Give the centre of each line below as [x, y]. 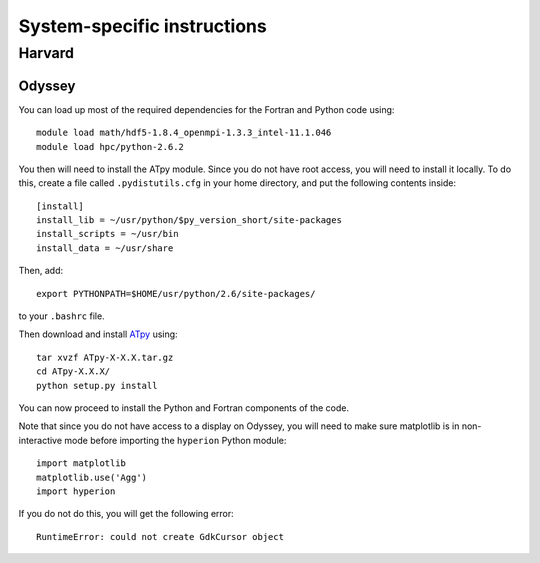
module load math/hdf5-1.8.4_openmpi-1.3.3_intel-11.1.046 [184, 133]
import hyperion [76, 491]
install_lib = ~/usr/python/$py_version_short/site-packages [189, 220]
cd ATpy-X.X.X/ [73, 371]
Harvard [46, 53]
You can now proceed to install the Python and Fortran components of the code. [184, 407]
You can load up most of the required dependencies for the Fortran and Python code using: [206, 109]
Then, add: [41, 271]
